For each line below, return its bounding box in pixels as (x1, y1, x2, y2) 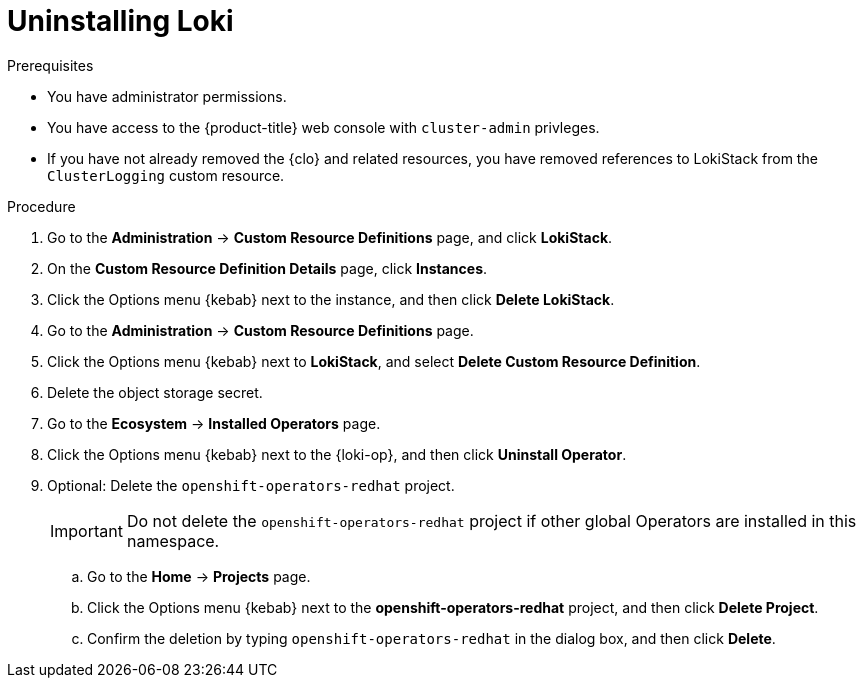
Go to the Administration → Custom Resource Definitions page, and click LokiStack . (47, 228, 613, 246)
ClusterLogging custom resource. (47, 166, 285, 184)
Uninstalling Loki (7, 4, 234, 38)
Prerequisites (7, 56, 94, 74)
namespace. (126, 530, 220, 551)
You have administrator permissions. (47, 87, 287, 105)
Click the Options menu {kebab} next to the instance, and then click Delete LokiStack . (47, 290, 615, 308)
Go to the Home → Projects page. (87, 567, 311, 585)
